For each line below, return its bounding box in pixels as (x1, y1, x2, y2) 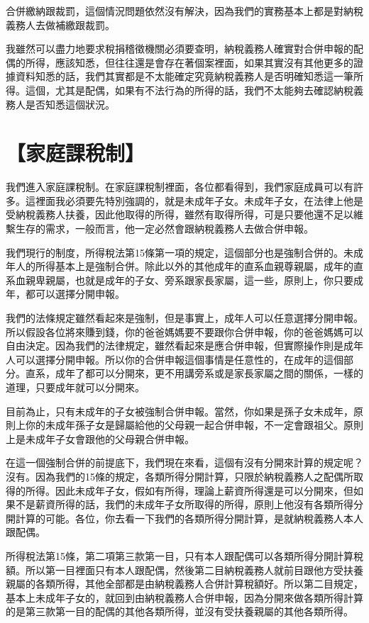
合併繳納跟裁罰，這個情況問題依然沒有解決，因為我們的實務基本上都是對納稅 (6, 4, 363, 18)
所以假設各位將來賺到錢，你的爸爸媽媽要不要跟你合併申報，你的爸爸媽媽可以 (6, 324, 363, 339)
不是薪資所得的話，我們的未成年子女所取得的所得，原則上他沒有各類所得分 (15, 497, 363, 512)
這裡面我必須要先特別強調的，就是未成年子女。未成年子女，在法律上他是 (25, 193, 363, 208)
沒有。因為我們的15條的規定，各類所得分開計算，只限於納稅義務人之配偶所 (6, 468, 353, 483)
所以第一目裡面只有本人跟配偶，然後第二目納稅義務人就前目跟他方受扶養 (25, 562, 363, 577)
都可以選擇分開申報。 (25, 286, 125, 301)
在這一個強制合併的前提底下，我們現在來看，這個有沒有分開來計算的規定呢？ (6, 455, 363, 470)
